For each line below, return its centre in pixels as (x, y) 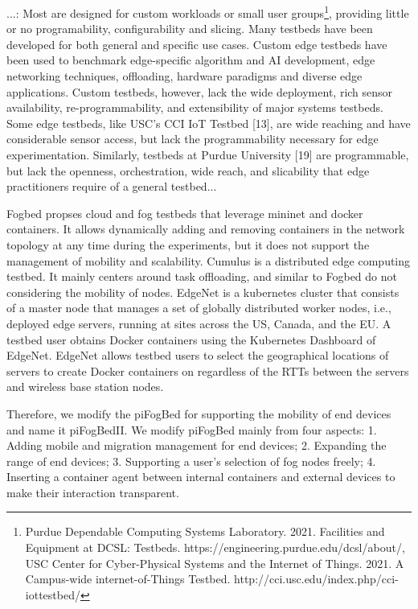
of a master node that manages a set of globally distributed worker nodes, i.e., (199, 308)
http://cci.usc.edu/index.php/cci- (316, 579)
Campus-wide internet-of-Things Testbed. (128, 579)
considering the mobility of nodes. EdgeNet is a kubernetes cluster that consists (203, 292)
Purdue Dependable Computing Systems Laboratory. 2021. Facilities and (205, 531)
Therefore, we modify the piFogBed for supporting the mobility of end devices (199, 413)
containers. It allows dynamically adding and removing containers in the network (206, 229)
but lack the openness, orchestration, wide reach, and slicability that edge (188, 170)
